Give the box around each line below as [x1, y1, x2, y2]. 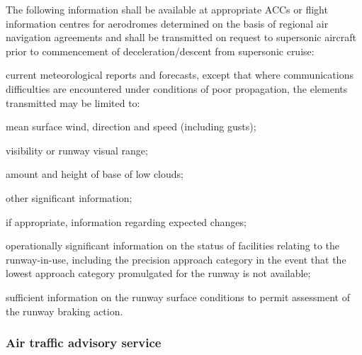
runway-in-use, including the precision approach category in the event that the [6, 252, 346, 266]
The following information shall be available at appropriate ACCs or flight [6, 2, 328, 16]
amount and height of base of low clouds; [6, 167, 183, 181]
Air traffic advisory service [6, 334, 162, 351]
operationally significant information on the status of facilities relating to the [6, 238, 340, 253]
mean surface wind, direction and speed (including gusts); [6, 119, 256, 134]
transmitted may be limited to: [6, 95, 140, 110]
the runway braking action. [6, 303, 123, 318]
